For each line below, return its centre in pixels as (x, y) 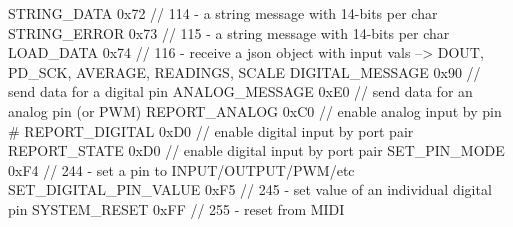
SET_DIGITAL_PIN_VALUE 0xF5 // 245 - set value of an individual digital (250, 189)
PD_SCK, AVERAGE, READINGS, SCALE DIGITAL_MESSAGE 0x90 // (244, 71)
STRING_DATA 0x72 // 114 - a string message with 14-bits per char (223, 13)
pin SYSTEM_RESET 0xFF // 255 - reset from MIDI (176, 208)
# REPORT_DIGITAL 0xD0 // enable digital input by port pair (211, 130)
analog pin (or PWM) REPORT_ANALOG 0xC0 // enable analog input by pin (255, 110)
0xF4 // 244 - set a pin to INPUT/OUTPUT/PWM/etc (181, 169)
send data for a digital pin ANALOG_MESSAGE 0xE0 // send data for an (240, 91)
